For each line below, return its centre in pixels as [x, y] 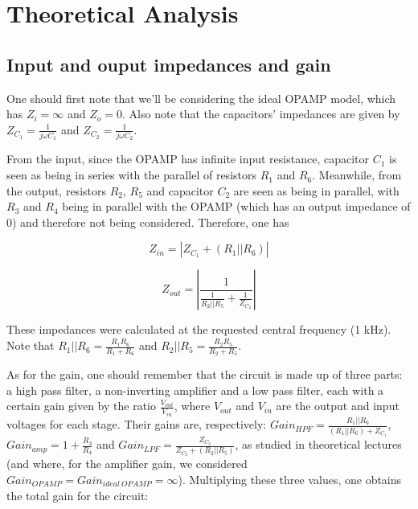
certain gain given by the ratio [81, 406]
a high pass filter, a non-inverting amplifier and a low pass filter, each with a [195, 390]
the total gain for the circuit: [78, 495]
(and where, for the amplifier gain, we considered [127, 464]
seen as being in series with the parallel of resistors [131, 175]
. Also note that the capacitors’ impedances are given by [261, 114]
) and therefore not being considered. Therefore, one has [151, 222]
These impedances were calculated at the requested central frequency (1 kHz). [199, 329]
